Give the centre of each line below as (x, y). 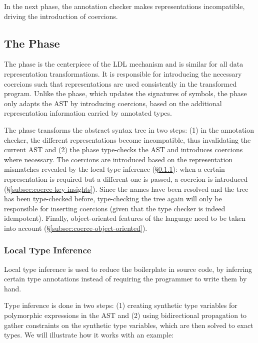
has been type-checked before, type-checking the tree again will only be (113, 199)
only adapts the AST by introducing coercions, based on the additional (113, 103)
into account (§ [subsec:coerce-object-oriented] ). (76, 228)
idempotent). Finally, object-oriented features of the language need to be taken (125, 218)
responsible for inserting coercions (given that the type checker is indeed (115, 208)
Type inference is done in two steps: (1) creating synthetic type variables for (121, 305)
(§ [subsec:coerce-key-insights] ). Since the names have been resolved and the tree (126, 189)
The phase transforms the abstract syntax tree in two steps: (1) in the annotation (129, 129)
